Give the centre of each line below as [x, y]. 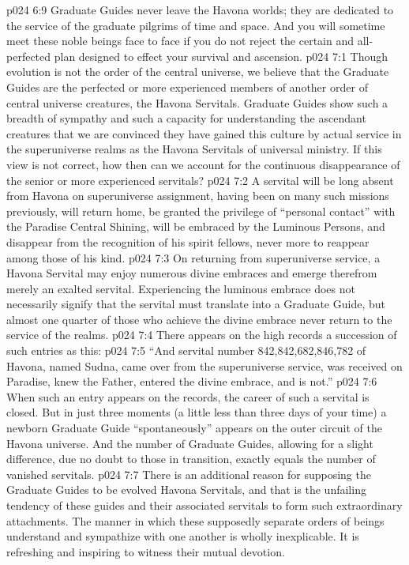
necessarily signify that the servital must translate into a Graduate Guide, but [196, 304]
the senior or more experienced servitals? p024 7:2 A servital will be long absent [200, 180]
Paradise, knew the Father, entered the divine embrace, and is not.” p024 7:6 [192, 381]
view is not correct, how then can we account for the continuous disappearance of [203, 164]
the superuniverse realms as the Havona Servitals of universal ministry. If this [194, 149]
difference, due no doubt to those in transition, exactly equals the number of [191, 459]
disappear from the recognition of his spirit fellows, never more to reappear [188, 241]
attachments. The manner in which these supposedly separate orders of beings [195, 520]
